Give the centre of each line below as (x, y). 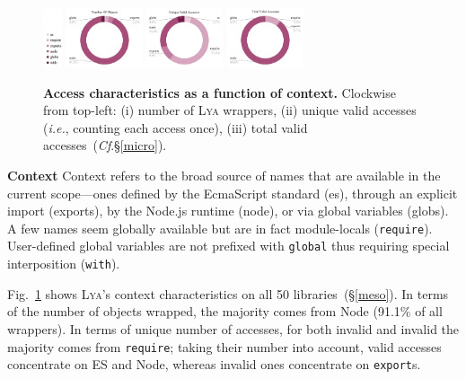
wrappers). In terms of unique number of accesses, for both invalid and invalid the (233, 328)
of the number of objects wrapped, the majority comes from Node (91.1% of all (225, 311)
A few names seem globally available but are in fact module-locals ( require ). (220, 228)
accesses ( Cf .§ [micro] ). (105, 145)
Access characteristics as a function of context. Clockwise (220, 92)
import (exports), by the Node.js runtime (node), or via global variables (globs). (228, 211)
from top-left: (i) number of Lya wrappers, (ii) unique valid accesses (230, 110)
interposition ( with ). (64, 264)
